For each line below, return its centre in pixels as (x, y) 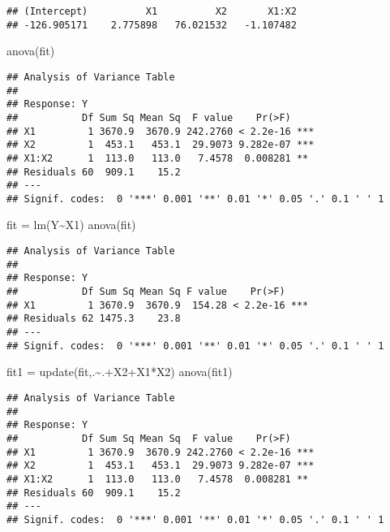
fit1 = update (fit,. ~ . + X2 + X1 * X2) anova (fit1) (120, 372)
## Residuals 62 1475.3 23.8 (94, 319)
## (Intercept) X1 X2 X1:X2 (152, 11)
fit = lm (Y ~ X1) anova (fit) (71, 225)
